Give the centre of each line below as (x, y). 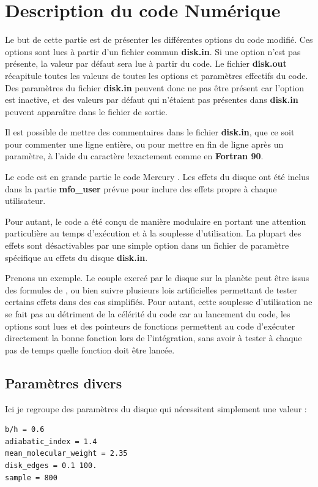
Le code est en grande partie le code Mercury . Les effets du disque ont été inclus (157, 177)
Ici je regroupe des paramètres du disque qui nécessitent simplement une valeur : (156, 408)
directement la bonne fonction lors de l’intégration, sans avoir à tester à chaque (153, 338)
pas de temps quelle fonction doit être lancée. (90, 349)
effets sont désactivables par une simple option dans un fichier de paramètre (147, 245)
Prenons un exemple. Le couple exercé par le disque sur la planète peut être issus (157, 278)
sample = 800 (31, 478)
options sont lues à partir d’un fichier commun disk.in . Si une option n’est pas (153, 51)
